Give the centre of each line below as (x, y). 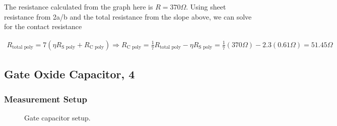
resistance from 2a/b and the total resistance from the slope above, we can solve (128, 16)
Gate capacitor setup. (57, 117)
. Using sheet (206, 7)
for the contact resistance (43, 26)
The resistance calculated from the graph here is (79, 7)
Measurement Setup (46, 99)
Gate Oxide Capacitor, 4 (70, 74)
